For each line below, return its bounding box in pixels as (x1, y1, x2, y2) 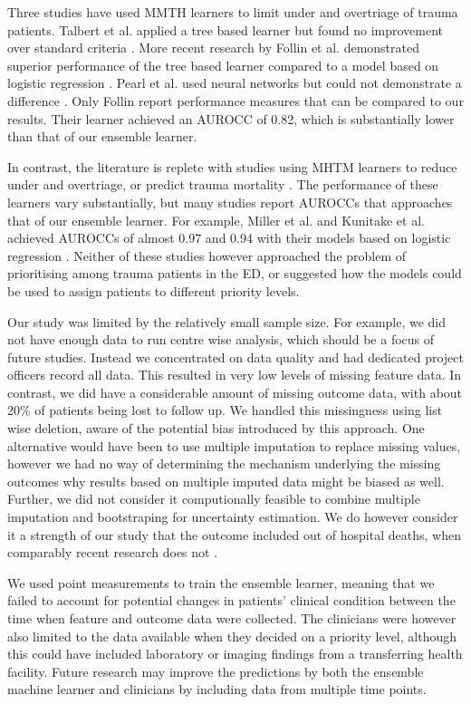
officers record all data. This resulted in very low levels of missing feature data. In (7, 365, 462, 384)
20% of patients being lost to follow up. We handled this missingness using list (7, 400, 443, 420)
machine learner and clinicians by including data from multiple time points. (7, 680, 427, 699)
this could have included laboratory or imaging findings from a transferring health (7, 644, 463, 663)
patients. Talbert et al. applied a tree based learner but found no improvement (7, 20, 444, 39)
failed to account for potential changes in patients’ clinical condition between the (7, 591, 456, 610)
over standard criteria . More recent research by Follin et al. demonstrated (7, 38, 419, 57)
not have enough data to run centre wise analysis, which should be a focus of (7, 330, 435, 349)
